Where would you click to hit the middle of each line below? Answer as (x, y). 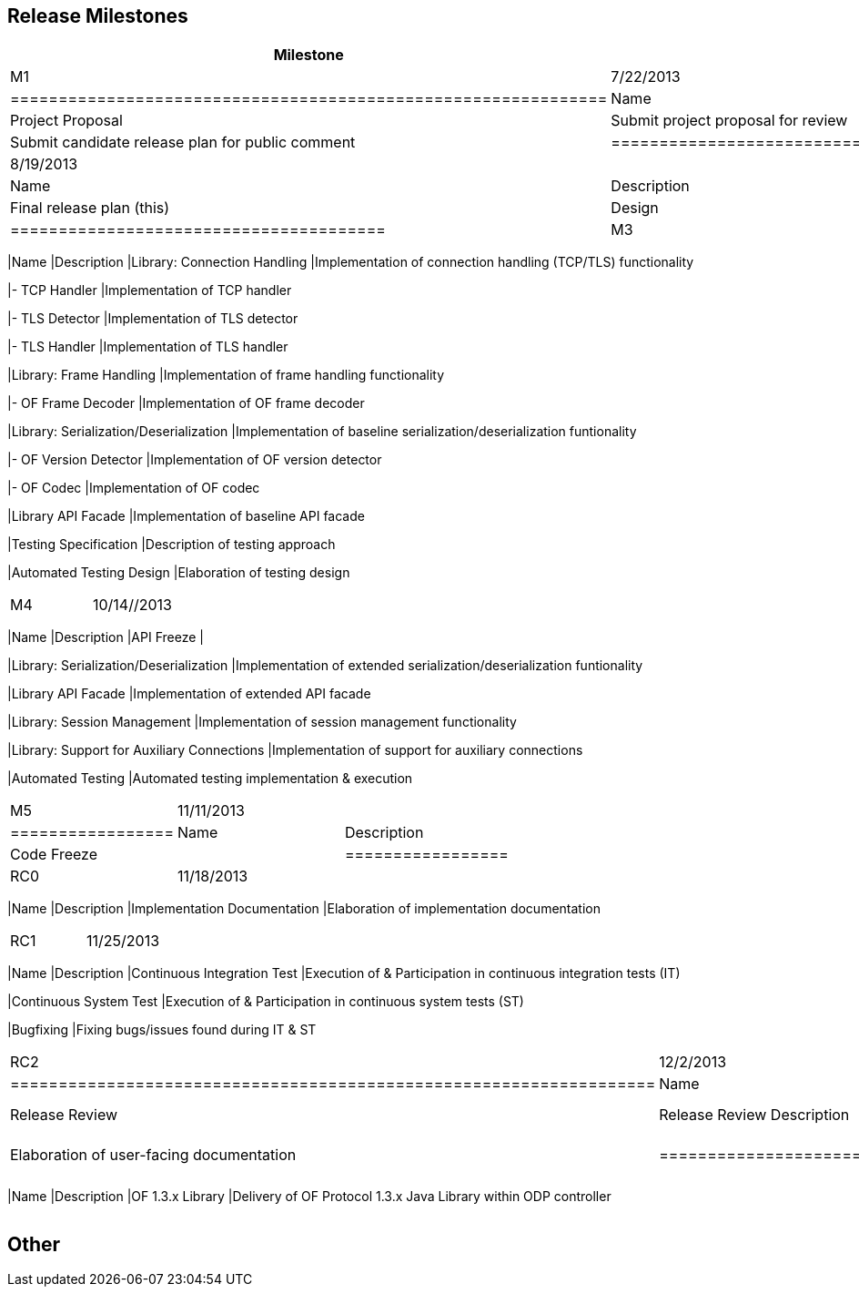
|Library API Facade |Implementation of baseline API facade (186, 516)
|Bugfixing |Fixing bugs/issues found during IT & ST (162, 1030)
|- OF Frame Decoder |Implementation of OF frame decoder (186, 403)
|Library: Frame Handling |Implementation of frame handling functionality (226, 375)
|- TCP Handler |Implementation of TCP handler (150, 290)
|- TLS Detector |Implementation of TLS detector (153, 319)
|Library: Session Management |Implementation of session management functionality (262, 722)
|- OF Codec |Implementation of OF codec (134, 488)
